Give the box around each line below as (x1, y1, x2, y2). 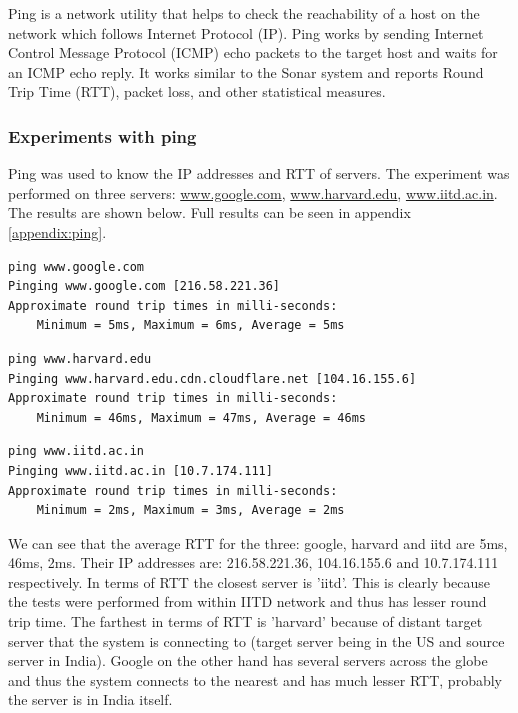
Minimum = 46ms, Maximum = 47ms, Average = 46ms (36, 410, 366, 425)
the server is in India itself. (8, 689, 173, 710)
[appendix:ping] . (8, 221, 107, 242)
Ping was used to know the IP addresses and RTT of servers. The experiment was (8, 163, 510, 184)
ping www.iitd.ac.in (8, 444, 145, 459)
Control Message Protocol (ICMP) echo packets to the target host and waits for (8, 42, 498, 63)
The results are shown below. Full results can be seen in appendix (8, 202, 411, 223)
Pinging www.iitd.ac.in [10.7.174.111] (8, 463, 273, 478)
